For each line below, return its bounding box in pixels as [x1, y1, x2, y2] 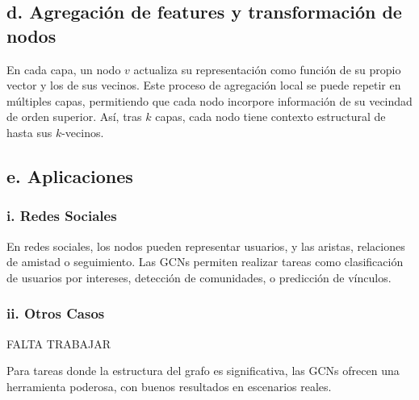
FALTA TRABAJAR [6, 335, 111, 352]
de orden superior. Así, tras [6, 108, 142, 125]
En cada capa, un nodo [6, 60, 121, 77]
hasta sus [6, 123, 52, 140]
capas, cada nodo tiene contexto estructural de [155, 108, 386, 125]
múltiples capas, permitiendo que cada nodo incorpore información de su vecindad [6, 92, 413, 109]
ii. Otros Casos [6, 303, 105, 323]
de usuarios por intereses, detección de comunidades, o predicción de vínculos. [6, 269, 392, 285]
